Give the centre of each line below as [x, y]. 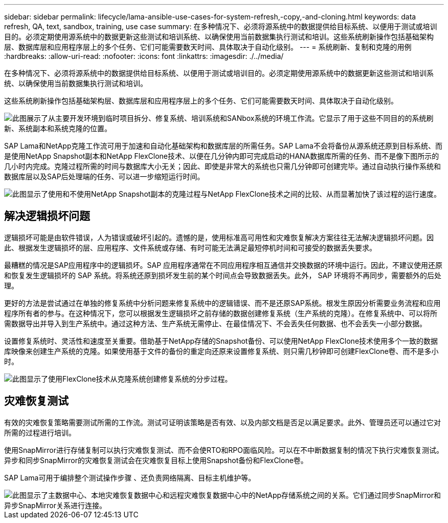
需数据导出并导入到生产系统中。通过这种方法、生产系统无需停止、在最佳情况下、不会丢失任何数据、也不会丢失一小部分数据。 [215, 323]
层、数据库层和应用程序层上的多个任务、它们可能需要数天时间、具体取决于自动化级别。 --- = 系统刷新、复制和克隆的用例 [208, 47]
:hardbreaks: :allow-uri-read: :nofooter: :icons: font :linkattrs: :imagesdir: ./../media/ [144, 56]
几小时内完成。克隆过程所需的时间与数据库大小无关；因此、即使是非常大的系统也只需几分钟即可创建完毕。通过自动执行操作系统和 [222, 166]
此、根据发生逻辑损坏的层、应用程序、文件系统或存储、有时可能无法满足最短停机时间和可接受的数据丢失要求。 [190, 247]
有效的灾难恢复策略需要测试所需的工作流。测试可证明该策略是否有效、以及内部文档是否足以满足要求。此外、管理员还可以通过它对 [222, 422]
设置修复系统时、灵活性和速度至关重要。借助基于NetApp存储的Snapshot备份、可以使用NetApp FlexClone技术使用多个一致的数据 [221, 341]
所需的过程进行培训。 [40, 432]
